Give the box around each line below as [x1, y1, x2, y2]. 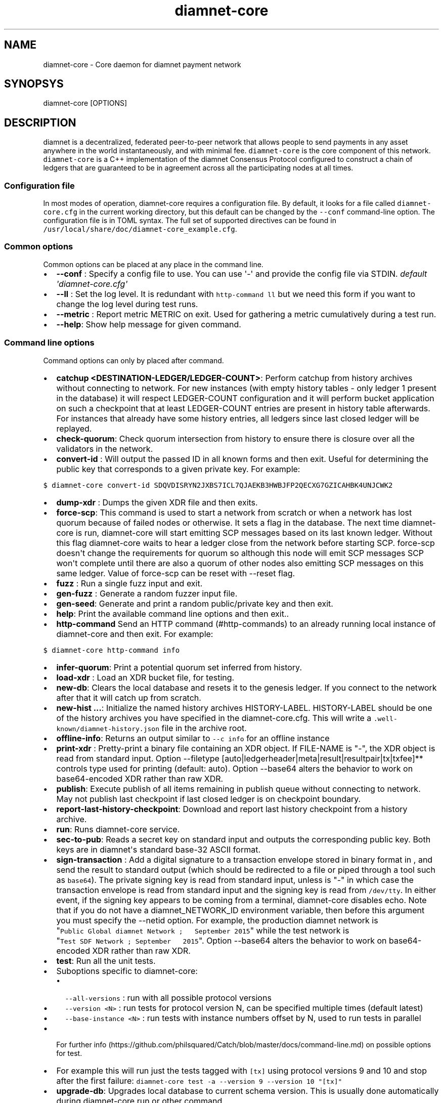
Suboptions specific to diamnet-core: [56, 965, 198, 976]
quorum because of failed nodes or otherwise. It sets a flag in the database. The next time [56, 517, 400, 528]
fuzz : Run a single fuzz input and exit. [56, 578, 203, 588]
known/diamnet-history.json [56, 725, 159, 733]
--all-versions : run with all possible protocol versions [65, 992, 272, 1003]
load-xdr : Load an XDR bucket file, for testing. [56, 672, 235, 683]
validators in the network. [56, 443, 153, 454]
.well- [373, 714, 397, 723]
